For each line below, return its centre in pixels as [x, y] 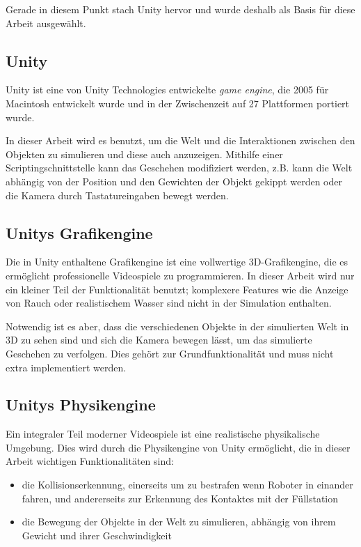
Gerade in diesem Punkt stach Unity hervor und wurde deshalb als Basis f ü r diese [180, 9]
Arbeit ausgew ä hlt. [46, 23]
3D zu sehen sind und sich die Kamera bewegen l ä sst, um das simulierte [159, 340]
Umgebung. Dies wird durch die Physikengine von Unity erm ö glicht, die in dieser [178, 447]
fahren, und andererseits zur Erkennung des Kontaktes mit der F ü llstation [180, 498]
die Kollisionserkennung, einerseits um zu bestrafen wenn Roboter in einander [187, 485]
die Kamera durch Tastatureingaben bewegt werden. [117, 195]
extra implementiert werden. [66, 367]
